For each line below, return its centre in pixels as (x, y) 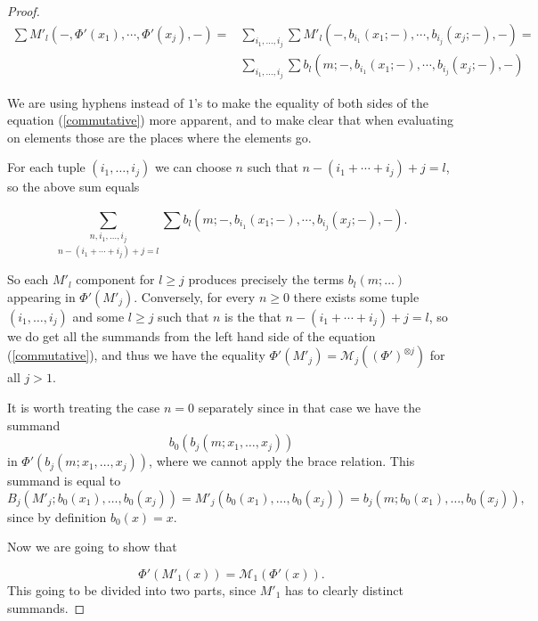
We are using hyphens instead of (96, 102)
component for (115, 279)
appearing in (41, 296)
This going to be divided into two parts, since (132, 589)
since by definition (57, 516)
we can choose (193, 167)
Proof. (24, 11)
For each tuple (46, 167)
